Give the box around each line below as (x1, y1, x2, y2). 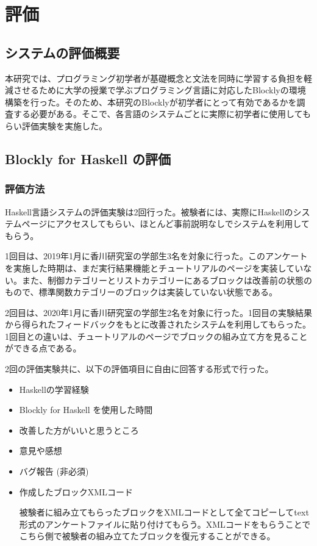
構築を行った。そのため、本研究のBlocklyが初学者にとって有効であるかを (5, 95, 297, 108)
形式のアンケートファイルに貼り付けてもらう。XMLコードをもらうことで (19, 517, 311, 530)
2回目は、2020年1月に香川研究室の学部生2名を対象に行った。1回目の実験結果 (5, 306, 312, 318)
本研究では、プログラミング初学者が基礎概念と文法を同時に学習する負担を (5, 71, 304, 84)
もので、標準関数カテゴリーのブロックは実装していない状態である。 (5, 286, 277, 298)
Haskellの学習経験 (19, 383, 89, 395)
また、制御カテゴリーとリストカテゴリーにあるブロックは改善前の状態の (21, 273, 312, 286)
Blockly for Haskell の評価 (5, 149, 171, 168)
